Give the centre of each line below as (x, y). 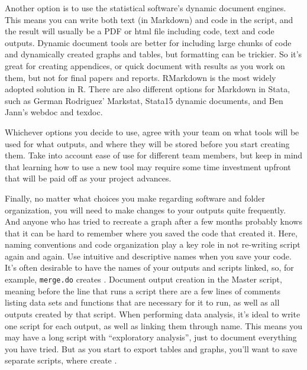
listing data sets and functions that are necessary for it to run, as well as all (142, 302)
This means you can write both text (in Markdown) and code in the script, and (149, 19)
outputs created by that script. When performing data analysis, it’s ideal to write (153, 314)
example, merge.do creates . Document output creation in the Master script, (143, 279)
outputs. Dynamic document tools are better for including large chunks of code (148, 42)
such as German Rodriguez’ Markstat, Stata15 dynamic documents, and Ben (144, 100)
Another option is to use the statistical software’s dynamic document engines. (146, 8)
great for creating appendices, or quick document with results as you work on (145, 65)
